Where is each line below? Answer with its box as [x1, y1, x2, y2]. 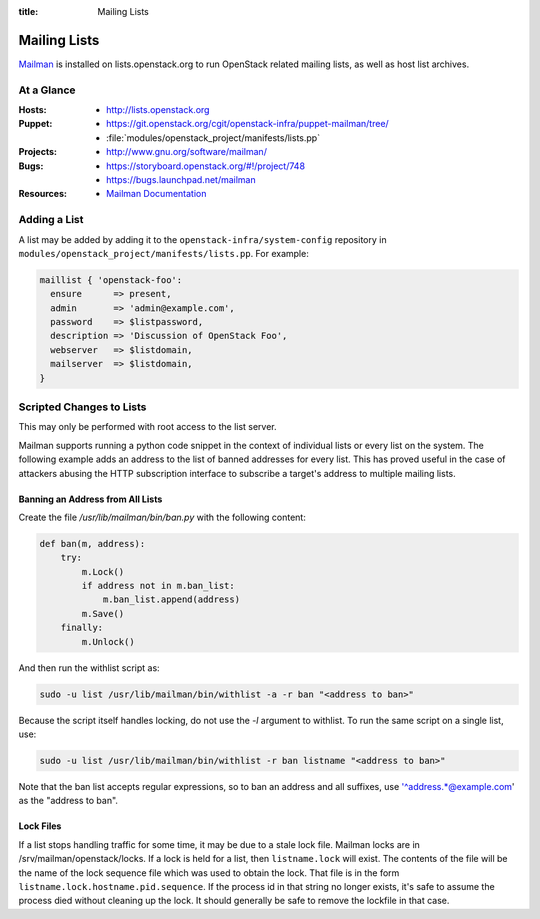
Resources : [18, 188, 67, 200]
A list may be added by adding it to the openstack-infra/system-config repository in [18, 233, 387, 245]
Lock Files [18, 820, 62, 832]
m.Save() [81, 608, 125, 619]
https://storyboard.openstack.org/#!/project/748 [106, 160, 305, 172]
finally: [60, 622, 104, 634]
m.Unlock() [81, 636, 135, 647]
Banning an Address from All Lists [18, 493, 163, 505]
